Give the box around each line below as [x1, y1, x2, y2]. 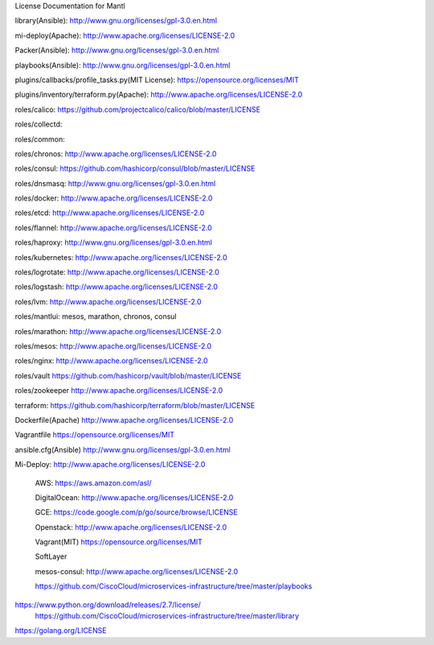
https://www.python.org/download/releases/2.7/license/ [14, 600, 201, 610]
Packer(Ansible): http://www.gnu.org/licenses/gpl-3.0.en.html [14, 45, 219, 56]
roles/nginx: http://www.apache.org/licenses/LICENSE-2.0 [14, 356, 208, 366]
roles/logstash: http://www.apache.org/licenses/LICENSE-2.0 [14, 282, 219, 291]
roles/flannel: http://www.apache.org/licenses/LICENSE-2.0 [14, 222, 212, 233]
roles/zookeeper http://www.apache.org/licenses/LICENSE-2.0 [14, 386, 223, 395]
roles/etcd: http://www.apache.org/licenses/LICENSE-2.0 [14, 208, 205, 217]
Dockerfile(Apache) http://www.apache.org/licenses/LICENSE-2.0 [14, 415, 234, 424]
